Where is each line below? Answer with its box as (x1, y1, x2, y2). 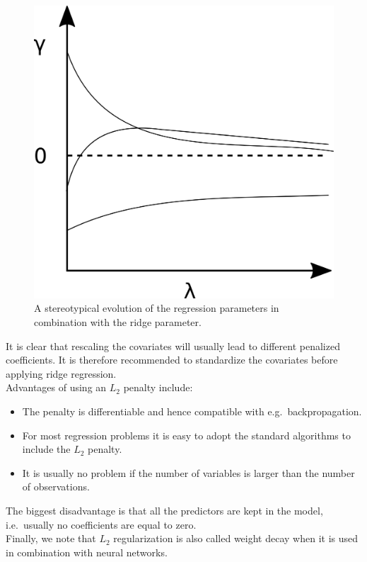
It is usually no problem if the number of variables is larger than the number (22, 465, 355, 480)
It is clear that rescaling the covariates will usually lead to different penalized (6, 338, 340, 353)
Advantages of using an (6, 380, 107, 395)
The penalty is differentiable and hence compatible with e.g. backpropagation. (22, 403, 362, 418)
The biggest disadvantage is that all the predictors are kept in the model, (6, 502, 323, 517)
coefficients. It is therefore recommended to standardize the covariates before (6, 352, 338, 367)
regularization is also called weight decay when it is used (113, 531, 359, 546)
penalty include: (123, 380, 193, 395)
